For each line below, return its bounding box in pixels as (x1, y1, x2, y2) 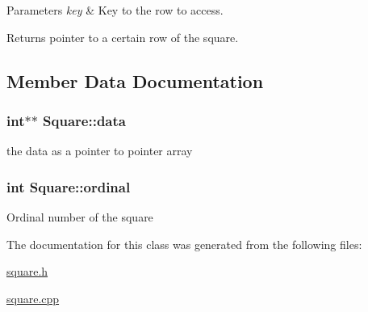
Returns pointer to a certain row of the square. (6, 28, 239, 45)
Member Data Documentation (6, 68, 264, 93)
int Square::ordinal (6, 176, 131, 196)
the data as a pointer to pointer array (6, 142, 193, 159)
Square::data (43, 110, 126, 130)
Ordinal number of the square (6, 209, 153, 225)
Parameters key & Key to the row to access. (6, 2, 224, 18)
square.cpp (6, 289, 60, 306)
